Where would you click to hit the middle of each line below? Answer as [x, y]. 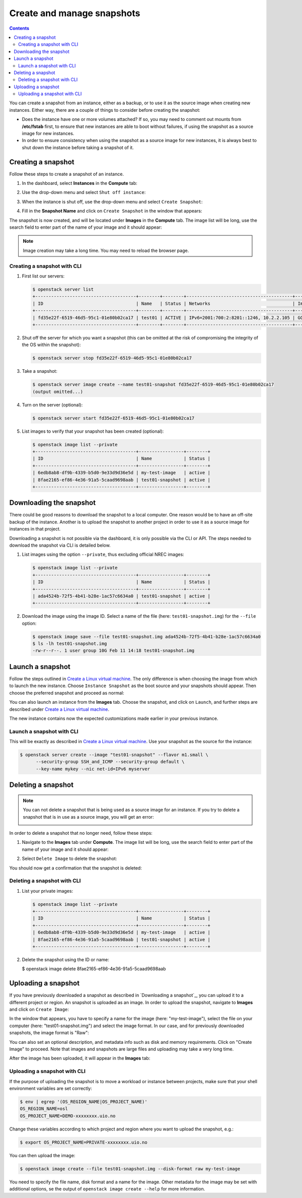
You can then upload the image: [42, 1155]
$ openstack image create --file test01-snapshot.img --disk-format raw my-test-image [130, 1169]
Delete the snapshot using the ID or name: [65, 959]
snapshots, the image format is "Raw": [49, 1033]
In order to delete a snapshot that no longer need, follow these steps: [81, 833]
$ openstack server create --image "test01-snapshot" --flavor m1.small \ [114, 755]
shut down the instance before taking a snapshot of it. [78, 147]
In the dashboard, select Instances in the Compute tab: [80, 183]
